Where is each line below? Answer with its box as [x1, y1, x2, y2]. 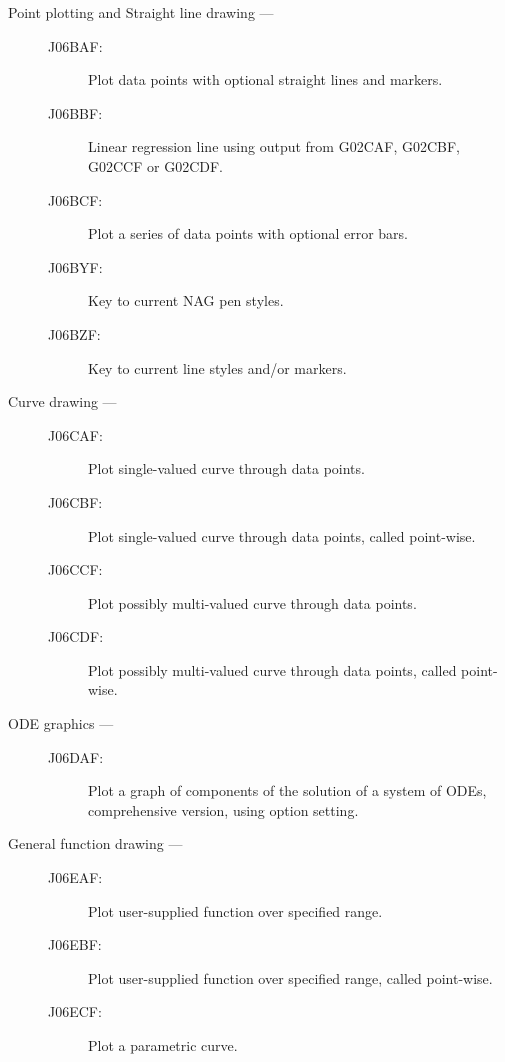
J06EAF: [48, 867, 103, 888]
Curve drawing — [8, 391, 117, 412]
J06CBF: [48, 491, 103, 512]
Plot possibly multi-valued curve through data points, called [88, 659, 457, 680]
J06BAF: [48, 35, 103, 56]
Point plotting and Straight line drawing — [8, 2, 274, 22]
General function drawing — [8, 833, 183, 854]
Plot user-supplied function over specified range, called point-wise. [88, 967, 493, 988]
